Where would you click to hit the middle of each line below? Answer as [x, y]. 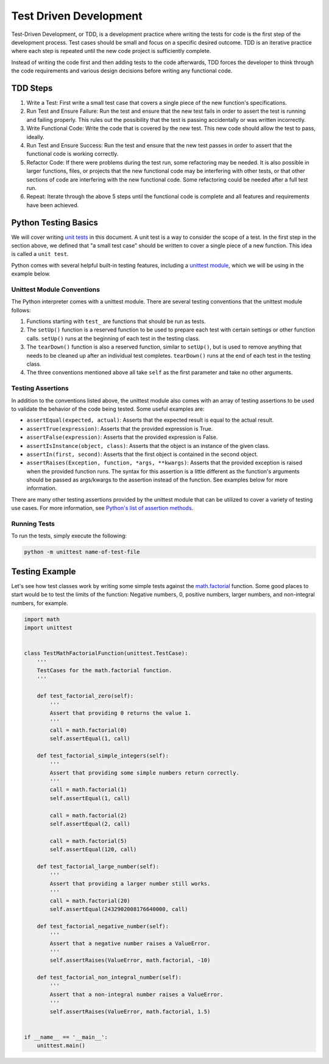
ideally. [36, 137]
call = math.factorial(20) [90, 901]
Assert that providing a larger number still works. [130, 883]
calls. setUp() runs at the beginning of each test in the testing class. [113, 338]
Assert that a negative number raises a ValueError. [130, 943]
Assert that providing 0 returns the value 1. [120, 713]
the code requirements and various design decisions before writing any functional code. [122, 71]
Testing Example [44, 571]
